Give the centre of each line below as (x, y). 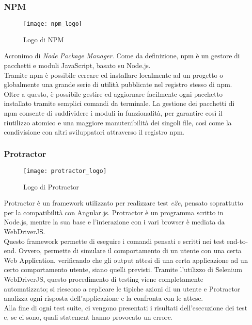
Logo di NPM (44, 39)
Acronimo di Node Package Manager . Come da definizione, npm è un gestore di (122, 56)
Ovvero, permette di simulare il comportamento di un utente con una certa (130, 250)
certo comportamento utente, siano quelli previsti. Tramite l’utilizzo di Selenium (123, 269)
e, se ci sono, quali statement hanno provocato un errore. (88, 317)
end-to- (237, 241)
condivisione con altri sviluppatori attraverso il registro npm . (94, 132)
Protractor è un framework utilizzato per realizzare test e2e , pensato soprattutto (124, 203)
